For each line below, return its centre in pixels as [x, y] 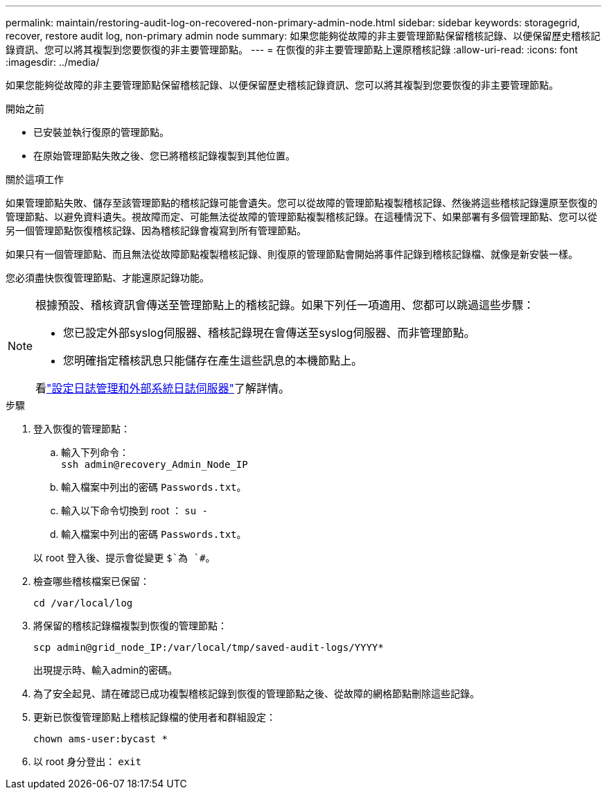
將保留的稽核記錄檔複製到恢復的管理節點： [130, 626]
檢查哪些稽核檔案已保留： [91, 581]
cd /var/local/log [83, 603]
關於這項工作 [35, 179]
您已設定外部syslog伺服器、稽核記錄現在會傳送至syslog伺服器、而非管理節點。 [269, 333]
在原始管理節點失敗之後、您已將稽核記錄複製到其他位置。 [164, 156]
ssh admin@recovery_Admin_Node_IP [155, 464]
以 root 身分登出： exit [87, 761]
